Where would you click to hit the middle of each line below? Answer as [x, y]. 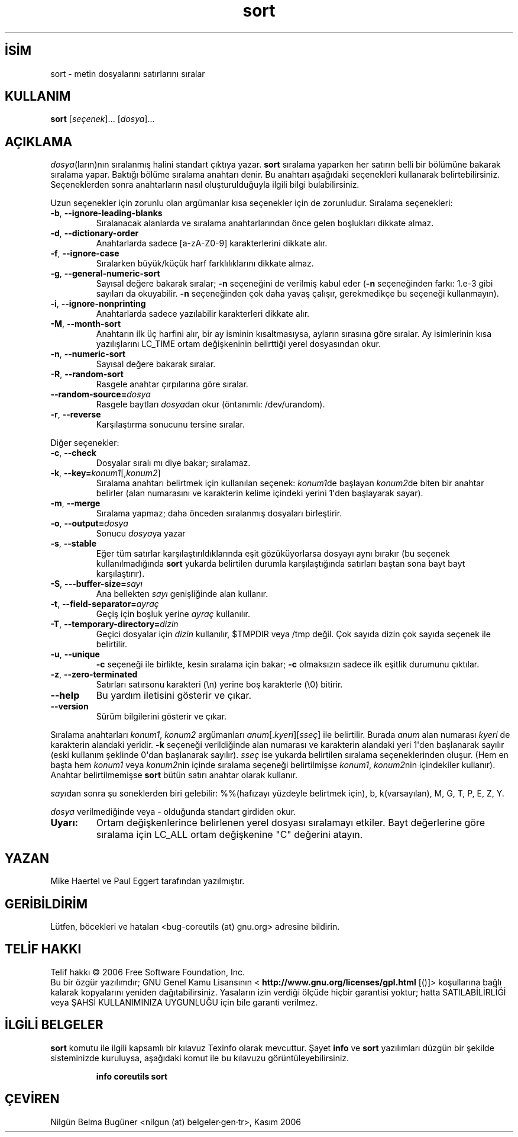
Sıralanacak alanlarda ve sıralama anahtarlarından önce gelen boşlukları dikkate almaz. [265, 223]
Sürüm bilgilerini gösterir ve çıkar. [161, 717]
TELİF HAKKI [43, 949]
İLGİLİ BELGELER [54, 1025]
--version [69, 706]
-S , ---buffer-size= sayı [96, 584]
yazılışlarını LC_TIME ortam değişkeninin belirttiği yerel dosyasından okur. [238, 344]
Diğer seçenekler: [85, 443]
